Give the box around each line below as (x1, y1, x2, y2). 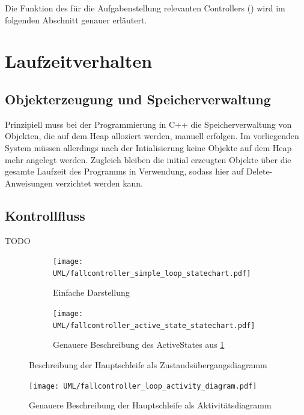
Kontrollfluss (5, 206, 85, 224)
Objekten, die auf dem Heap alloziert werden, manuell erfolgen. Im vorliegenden (5, 130, 299, 142)
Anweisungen (5, 176, 53, 189)
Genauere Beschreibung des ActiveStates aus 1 (53, 338, 225, 351)
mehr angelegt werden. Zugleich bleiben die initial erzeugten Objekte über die (5, 153, 291, 166)
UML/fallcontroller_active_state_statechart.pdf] (53, 321, 255, 330)
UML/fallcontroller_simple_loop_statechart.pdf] (53, 269, 251, 278)
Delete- (246, 165, 273, 178)
